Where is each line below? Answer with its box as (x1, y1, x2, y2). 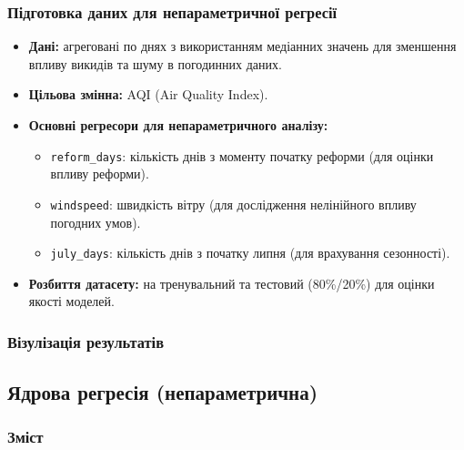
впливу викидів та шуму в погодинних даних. (28, 54, 282, 73)
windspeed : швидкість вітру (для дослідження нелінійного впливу (50, 194, 417, 213)
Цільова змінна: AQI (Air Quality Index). (28, 85, 268, 104)
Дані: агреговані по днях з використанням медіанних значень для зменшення (28, 36, 457, 56)
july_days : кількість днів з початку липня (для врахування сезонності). (50, 243, 450, 262)
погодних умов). (50, 212, 141, 231)
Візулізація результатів (7, 330, 164, 353)
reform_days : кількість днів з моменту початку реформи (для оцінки (50, 146, 434, 165)
